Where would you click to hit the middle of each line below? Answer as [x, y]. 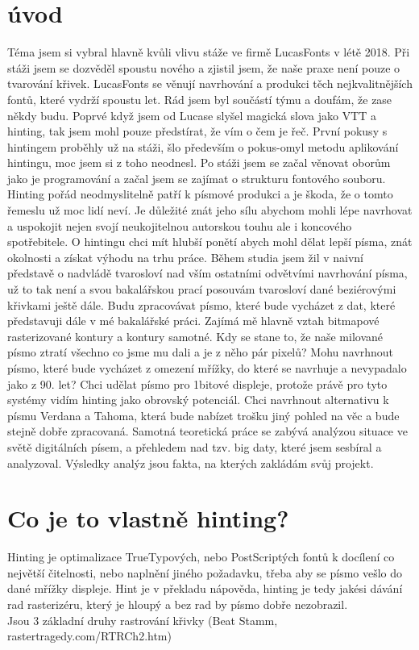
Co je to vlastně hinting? [148, 518]
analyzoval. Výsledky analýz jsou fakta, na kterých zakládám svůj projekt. [191, 462]
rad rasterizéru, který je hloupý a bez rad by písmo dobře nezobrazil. [178, 604]
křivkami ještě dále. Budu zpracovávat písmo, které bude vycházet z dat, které [201, 304]
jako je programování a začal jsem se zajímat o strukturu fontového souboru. [197, 178]
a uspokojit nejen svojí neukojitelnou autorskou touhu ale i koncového [180, 225]
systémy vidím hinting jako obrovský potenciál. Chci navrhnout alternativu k [198, 400]
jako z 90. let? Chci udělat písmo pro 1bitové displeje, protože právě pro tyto [197, 383]
